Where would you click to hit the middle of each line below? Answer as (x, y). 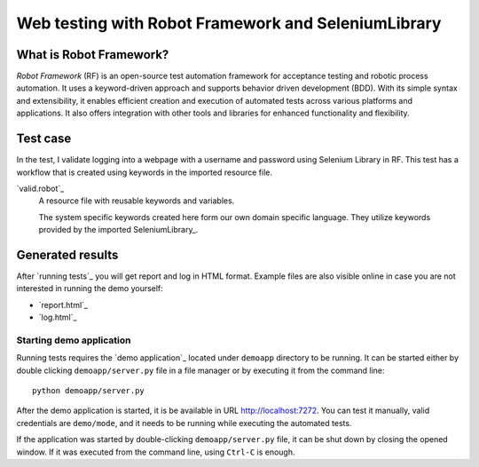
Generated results (67, 254)
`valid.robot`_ (40, 188)
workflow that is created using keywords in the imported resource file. (145, 172)
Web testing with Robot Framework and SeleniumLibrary (229, 23)
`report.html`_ (63, 305)
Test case (44, 139)
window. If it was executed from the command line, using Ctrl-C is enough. (156, 452)
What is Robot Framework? (93, 55)
